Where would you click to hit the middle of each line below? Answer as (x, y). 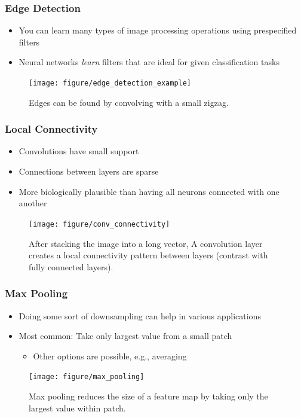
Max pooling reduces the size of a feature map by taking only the (148, 396)
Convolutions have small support (79, 151)
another (33, 203)
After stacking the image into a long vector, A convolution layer (146, 243)
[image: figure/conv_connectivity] (99, 224)
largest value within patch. (77, 408)
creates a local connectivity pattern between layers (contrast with (148, 255)
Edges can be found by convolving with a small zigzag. (129, 102)
